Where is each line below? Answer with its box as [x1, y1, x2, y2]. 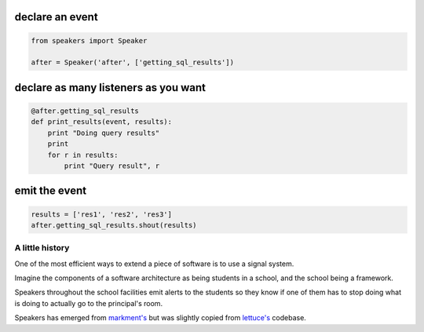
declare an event [14, 10, 98, 24]
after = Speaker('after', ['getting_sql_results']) [31, 58, 235, 67]
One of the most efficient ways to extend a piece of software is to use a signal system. [14, 259, 294, 268]
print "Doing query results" [47, 128, 160, 137]
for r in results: [47, 150, 119, 159]
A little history [14, 243, 70, 254]
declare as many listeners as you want [14, 81, 207, 94]
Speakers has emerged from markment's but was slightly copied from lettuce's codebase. [14, 313, 306, 323]
